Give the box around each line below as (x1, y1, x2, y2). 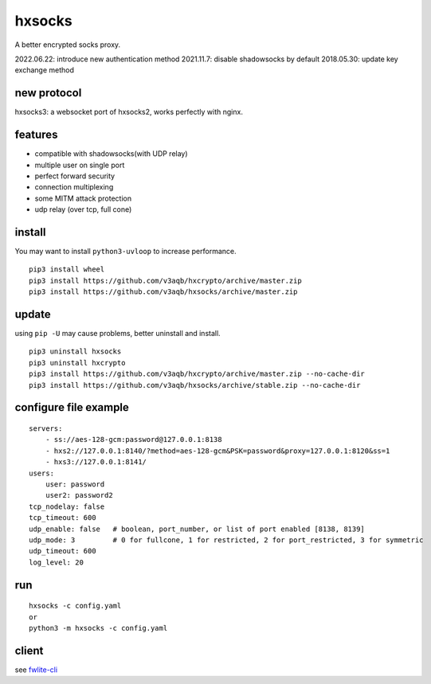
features (14, 128, 58, 142)
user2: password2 (45, 491, 113, 500)
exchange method (14, 65, 75, 75)
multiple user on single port (34, 160, 125, 170)
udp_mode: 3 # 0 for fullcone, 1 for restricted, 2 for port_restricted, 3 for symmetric (29, 535, 424, 545)
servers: (29, 424, 63, 433)
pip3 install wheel (29, 265, 105, 274)
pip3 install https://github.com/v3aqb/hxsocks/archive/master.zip (29, 287, 298, 296)
